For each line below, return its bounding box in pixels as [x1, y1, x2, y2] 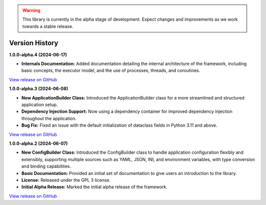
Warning [22, 7, 40, 13]
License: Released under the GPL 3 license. [21, 177, 111, 183]
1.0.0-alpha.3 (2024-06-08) [9, 86, 68, 92]
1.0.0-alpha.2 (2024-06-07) [9, 140, 68, 146]
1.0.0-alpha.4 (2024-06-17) [9, 52, 67, 58]
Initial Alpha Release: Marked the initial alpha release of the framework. [21, 184, 167, 190]
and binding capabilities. [21, 163, 71, 170]
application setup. [21, 102, 58, 108]
